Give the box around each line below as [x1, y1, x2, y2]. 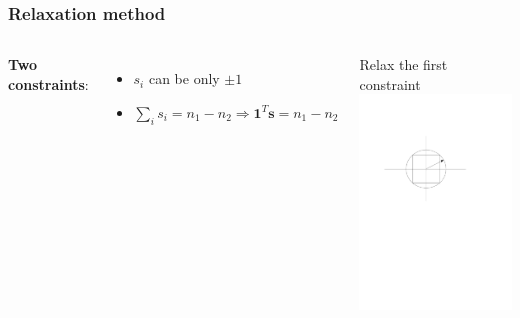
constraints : [8, 73, 89, 94]
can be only [148, 68, 220, 89]
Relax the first [359, 54, 448, 75]
